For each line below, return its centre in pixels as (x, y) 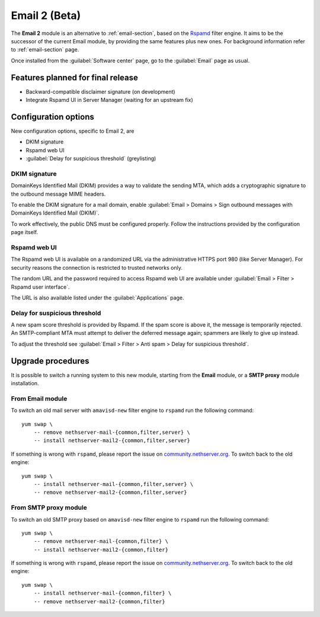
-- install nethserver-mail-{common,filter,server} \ (113, 484)
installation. (25, 383)
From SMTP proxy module (49, 508)
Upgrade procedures (50, 361)
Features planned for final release (75, 77)
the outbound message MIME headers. (58, 194)
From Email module (39, 398)
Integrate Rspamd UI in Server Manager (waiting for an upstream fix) (110, 100)
